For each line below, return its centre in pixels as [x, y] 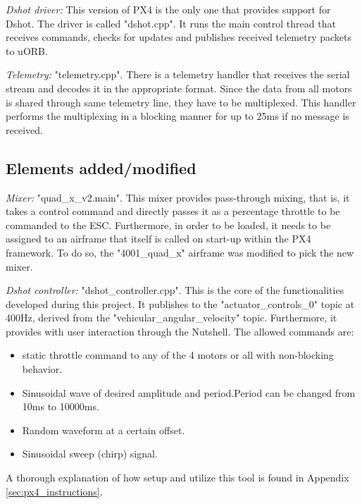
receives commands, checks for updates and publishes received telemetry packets [179, 37]
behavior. [42, 369]
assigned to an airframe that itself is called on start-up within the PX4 [158, 239]
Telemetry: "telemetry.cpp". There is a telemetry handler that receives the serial [178, 74]
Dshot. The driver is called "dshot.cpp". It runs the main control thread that [171, 23]
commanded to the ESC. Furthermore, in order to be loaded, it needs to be [168, 225]
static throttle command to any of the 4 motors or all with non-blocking [178, 355]
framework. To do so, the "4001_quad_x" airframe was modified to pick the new [180, 252]
